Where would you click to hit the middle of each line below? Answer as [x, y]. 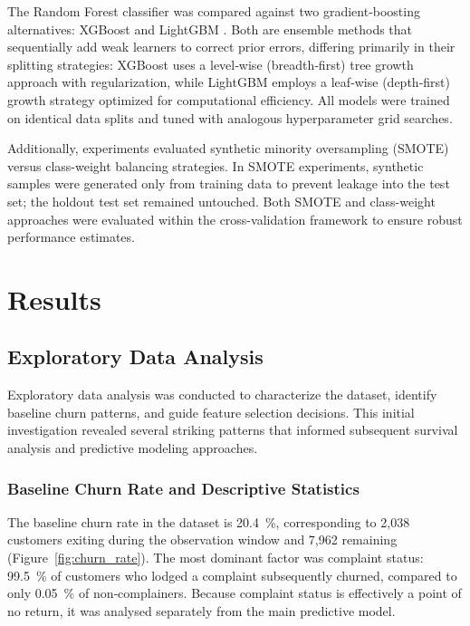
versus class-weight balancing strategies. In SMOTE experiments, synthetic [216, 165]
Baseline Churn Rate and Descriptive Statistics [183, 488]
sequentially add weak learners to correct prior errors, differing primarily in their [231, 47]
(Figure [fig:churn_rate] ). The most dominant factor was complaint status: [216, 558]
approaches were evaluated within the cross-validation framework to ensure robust [235, 219]
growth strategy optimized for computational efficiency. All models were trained [229, 99]
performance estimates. [71, 237]
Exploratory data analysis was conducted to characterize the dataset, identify [222, 395]
